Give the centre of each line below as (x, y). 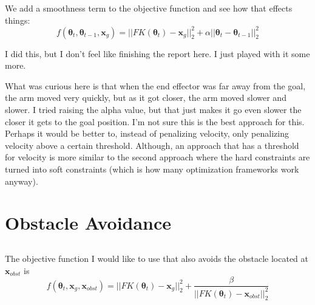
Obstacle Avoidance (88, 223)
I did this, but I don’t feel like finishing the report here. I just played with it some (157, 53)
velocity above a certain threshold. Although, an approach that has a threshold (152, 145)
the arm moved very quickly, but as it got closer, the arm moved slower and (146, 98)
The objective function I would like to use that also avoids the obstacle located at (157, 258)
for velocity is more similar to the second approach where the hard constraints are (157, 157)
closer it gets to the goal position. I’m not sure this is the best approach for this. (155, 121)
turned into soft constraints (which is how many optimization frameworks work (152, 169)
